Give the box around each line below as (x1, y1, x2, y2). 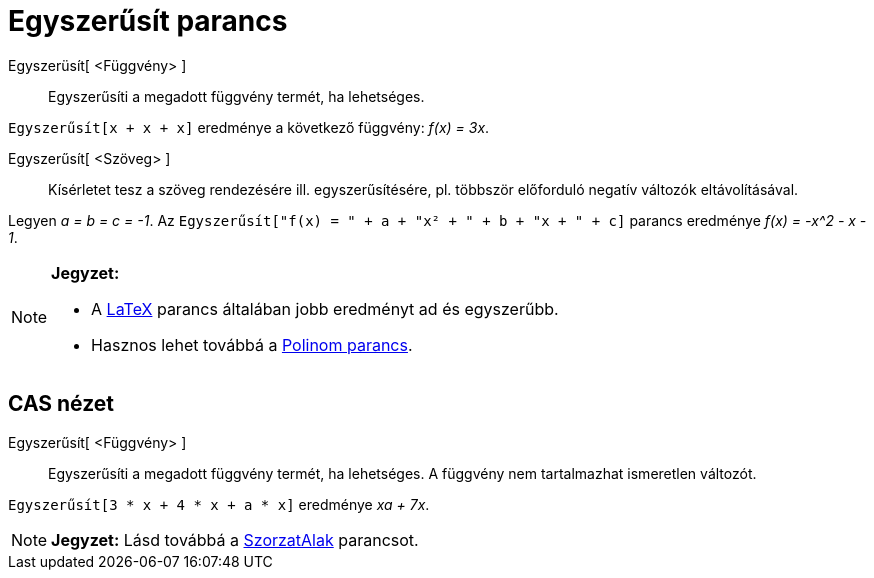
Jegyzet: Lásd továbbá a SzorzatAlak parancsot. (51, 529, 419, 550)
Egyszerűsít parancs (8, 4, 288, 38)
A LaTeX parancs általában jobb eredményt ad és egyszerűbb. (91, 298, 559, 319)
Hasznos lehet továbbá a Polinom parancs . (91, 334, 413, 355)
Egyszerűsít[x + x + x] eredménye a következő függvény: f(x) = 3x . (8, 118, 490, 136)
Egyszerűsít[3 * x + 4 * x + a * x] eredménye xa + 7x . (8, 495, 430, 513)
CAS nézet (8, 391, 115, 417)
